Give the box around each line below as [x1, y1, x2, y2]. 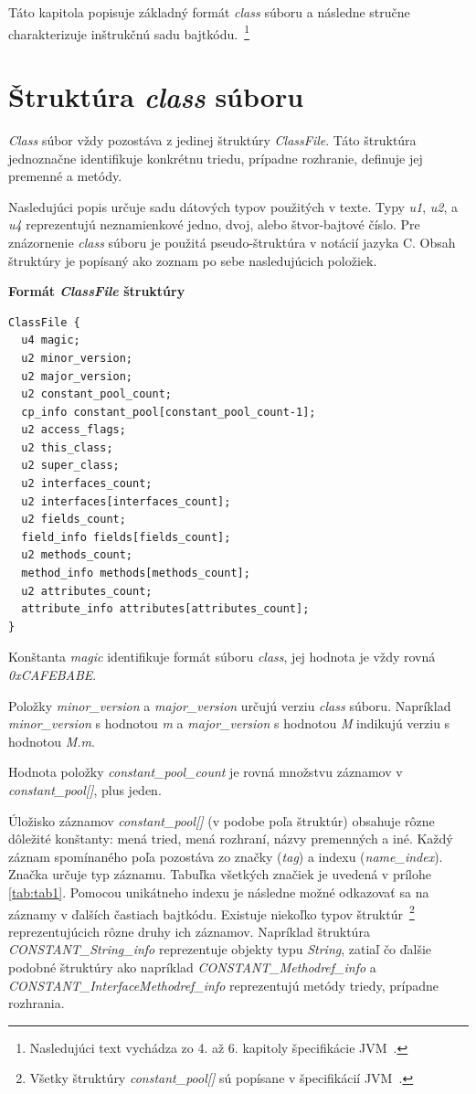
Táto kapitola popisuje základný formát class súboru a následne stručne [8, 3, 410, 21]
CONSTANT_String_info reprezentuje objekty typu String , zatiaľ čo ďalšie [8, 940, 432, 959]
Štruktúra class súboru [8, 78, 304, 116]
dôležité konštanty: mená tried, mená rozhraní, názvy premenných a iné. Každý [8, 829, 453, 848]
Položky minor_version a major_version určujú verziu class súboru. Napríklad [8, 696, 451, 715]
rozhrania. [8, 993, 65, 1013]
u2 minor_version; [21, 351, 133, 365]
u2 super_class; [21, 459, 120, 473]
